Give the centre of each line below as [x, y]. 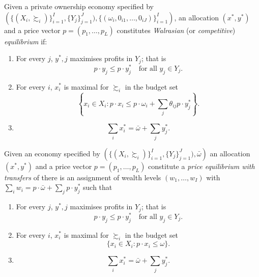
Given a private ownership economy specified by [79, 6]
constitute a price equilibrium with [202, 166]
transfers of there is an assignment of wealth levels [83, 177]
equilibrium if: [26, 41]
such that [98, 187]
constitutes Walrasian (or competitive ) [176, 30]
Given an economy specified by [52, 153]
